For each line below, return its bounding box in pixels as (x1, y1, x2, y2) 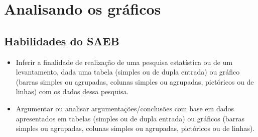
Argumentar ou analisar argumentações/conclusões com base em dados (16, 103, 234, 113)
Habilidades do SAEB (4, 33, 119, 48)
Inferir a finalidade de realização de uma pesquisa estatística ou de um (16, 56, 233, 67)
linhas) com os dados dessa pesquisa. (16, 86, 129, 97)
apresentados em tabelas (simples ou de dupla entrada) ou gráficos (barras (16, 113, 245, 123)
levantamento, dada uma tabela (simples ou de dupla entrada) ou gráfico (16, 66, 240, 77)
